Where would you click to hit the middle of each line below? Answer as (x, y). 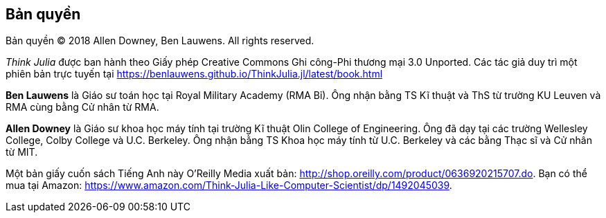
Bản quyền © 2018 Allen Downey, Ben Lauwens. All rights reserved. (160, 41)
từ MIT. (22, 152)
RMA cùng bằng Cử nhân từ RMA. (82, 107)
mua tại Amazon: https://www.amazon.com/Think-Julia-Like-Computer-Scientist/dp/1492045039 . (229, 185)
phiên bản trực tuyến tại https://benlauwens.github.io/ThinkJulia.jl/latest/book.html (194, 74)
